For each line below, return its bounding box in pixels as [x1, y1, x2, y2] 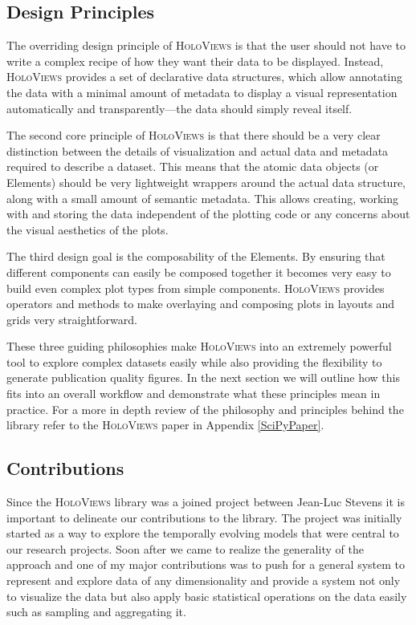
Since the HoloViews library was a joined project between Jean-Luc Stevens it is [6, 493, 406, 510]
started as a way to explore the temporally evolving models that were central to [6, 525, 399, 542]
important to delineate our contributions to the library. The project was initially [6, 509, 402, 526]
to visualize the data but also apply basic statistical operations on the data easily [6, 587, 407, 604]
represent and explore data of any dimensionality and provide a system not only [6, 572, 401, 589]
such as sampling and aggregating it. [6, 603, 186, 620]
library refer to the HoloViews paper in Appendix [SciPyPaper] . [6, 416, 324, 433]
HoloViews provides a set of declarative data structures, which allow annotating [6, 68, 403, 85]
